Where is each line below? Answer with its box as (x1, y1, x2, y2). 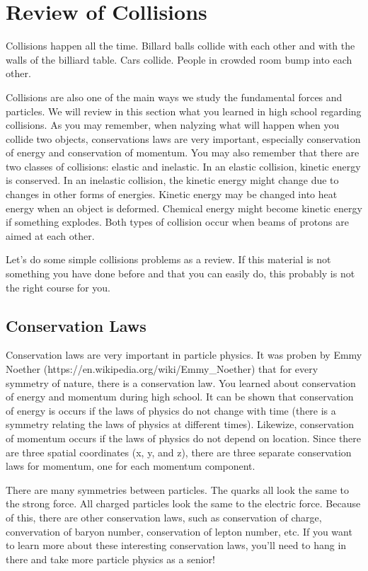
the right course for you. (6, 279, 110, 294)
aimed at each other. (6, 228, 95, 243)
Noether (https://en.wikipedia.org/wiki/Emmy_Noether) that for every (6, 362, 318, 376)
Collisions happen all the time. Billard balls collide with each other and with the (6, 38, 355, 53)
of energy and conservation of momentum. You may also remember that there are (6, 145, 360, 160)
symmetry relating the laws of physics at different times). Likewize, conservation (6, 417, 354, 432)
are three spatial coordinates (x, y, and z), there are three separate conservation (6, 444, 352, 459)
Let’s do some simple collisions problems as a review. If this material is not (6, 252, 331, 267)
